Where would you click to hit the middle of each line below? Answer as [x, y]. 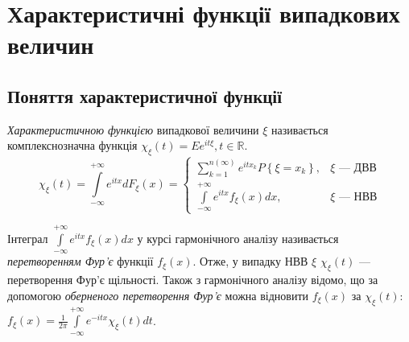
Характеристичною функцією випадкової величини [133, 129]
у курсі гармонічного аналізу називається [238, 238]
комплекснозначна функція [72, 145]
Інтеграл [28, 238]
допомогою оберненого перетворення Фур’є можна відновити [158, 295]
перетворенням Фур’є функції [81, 261]
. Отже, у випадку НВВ [250, 261]
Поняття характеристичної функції [145, 95]
